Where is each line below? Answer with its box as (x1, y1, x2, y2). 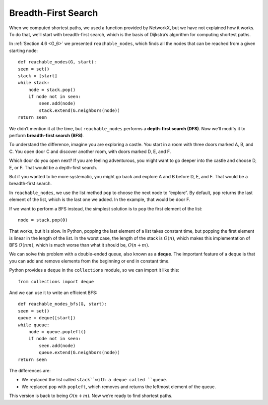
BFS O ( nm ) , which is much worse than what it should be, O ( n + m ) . (9, 242, 150, 248)
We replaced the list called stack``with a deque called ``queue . (21, 377, 167, 383)
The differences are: (9, 367, 51, 373)
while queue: (18, 322, 50, 328)
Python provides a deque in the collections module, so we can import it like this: (9, 267, 180, 273)
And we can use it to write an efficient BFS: (9, 290, 98, 296)
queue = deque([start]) (18, 315, 76, 321)
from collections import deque (18, 279, 94, 284)
